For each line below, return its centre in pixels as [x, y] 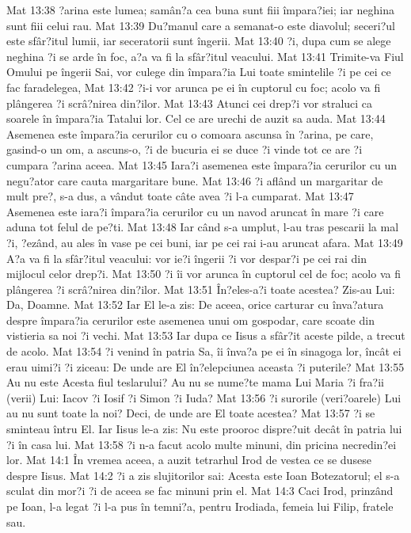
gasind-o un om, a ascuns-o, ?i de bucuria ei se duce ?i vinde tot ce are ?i [185, 149]
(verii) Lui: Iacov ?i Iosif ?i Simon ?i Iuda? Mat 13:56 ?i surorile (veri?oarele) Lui [204, 397]
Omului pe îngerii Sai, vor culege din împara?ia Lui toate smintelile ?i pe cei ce [199, 72]
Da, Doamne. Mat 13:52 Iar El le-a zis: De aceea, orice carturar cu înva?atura [195, 305]
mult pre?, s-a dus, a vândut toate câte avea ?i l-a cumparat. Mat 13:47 [180, 196]
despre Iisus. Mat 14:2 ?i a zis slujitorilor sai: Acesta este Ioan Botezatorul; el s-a [203, 475]
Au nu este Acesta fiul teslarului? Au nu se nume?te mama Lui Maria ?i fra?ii [195, 382]
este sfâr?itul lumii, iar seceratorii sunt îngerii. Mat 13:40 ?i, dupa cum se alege [199, 41]
